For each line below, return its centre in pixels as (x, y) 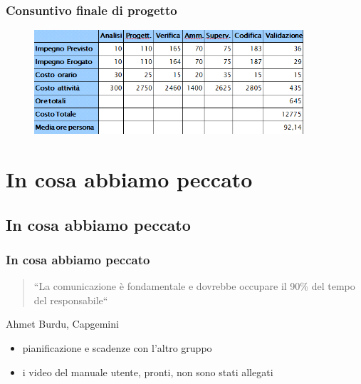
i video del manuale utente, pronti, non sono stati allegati (148, 372)
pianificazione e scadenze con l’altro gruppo (117, 347)
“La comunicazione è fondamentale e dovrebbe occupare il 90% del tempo (194, 286)
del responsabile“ (71, 300)
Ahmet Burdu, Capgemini (62, 324)
